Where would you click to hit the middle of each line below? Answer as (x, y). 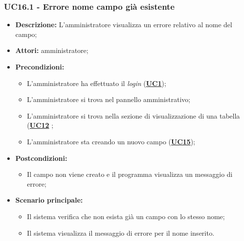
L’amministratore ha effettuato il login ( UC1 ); (96, 83)
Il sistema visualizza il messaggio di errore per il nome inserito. (121, 232)
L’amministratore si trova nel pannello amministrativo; (109, 99)
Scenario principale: (49, 200)
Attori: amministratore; (52, 50)
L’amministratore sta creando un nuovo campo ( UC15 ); (111, 141)
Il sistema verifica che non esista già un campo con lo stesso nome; (126, 216)
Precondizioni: (40, 67)
